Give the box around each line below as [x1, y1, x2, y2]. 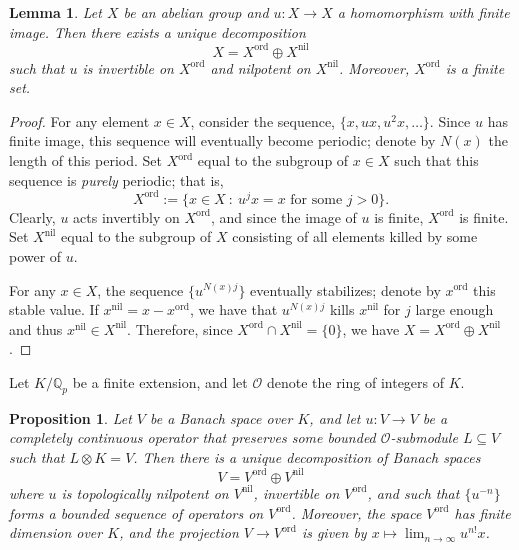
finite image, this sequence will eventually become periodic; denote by [9, 130, 436, 151]
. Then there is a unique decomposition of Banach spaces [133, 446, 481, 467]
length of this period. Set [9, 150, 162, 171]
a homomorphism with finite [337, 2, 510, 22]
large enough [415, 299, 494, 320]
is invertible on [82, 57, 174, 78]
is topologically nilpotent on [61, 482, 229, 503]
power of [9, 245, 62, 266]
